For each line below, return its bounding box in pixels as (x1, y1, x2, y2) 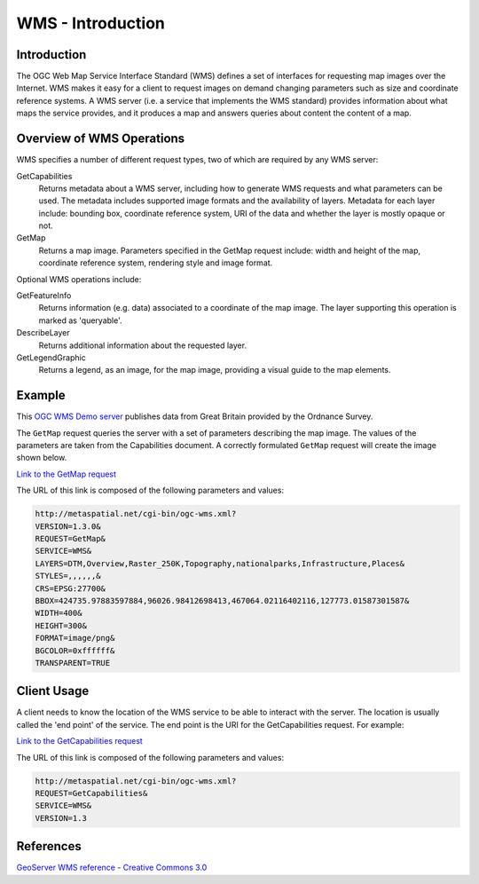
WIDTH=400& (35, 608, 82, 619)
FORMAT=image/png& (35, 633, 115, 643)
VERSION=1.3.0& (35, 521, 101, 532)
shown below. (16, 453, 67, 463)
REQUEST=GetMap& (35, 533, 106, 544)
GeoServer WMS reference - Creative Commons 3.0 (16, 862, 208, 873)
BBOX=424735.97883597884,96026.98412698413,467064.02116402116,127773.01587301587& (35, 596, 410, 605)
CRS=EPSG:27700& (35, 583, 106, 594)
